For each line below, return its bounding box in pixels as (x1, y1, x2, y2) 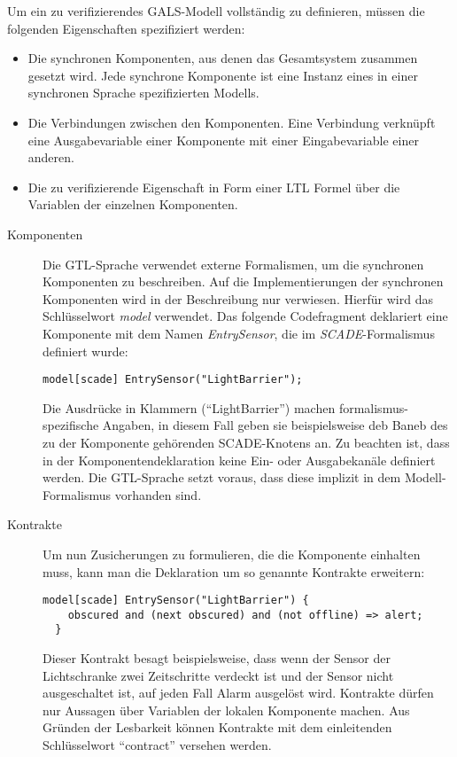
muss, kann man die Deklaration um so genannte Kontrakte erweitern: (43, 562, 425, 581)
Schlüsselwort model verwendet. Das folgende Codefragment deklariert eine (43, 307, 448, 325)
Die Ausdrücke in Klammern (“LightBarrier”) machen (43, 398, 336, 417)
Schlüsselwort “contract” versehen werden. (43, 736, 272, 754)
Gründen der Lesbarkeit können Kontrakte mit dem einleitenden (43, 718, 392, 737)
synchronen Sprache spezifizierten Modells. (27, 83, 259, 102)
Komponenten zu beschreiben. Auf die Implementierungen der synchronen (43, 272, 444, 291)
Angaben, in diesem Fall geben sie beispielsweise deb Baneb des (102, 416, 448, 434)
